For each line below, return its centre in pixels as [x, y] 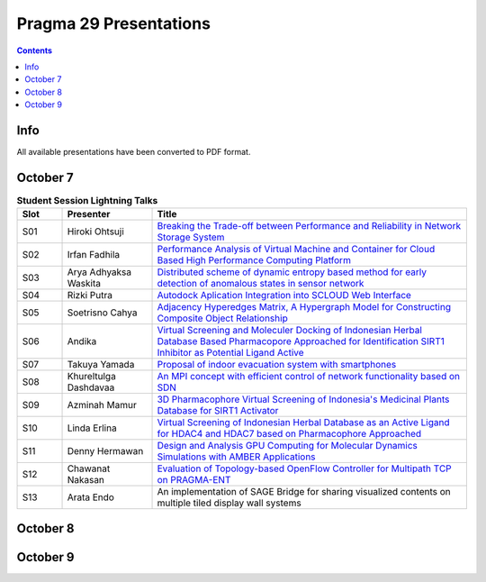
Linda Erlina [92, 428]
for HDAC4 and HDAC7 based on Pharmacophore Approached [289, 434]
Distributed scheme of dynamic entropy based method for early [292, 272]
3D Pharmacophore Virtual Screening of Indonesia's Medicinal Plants [303, 399]
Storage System [191, 237]
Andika [82, 341]
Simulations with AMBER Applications [236, 457]
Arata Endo [90, 497]
